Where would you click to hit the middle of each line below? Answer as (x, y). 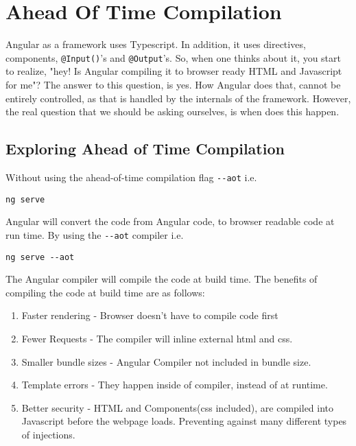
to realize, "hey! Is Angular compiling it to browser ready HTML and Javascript (174, 71)
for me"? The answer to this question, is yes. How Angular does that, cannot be (173, 84)
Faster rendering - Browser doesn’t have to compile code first (150, 315)
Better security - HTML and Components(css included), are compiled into (178, 407)
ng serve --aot (40, 257)
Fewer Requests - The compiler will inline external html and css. (157, 338)
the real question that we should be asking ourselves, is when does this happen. (173, 111)
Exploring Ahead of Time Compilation (145, 149)
